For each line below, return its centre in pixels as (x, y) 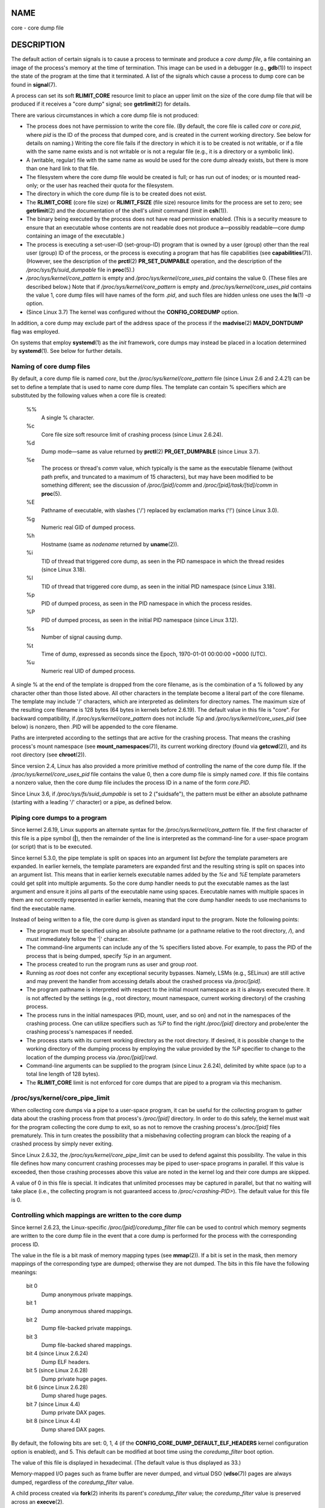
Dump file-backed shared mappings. (87, 1345)
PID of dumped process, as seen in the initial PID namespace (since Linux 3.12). (140, 620)
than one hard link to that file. (63, 168)
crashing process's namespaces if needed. (80, 1032)
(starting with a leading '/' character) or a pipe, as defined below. (91, 802)
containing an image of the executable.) (76, 236)
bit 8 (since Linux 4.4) (53, 1421)
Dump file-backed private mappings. (87, 1328)
